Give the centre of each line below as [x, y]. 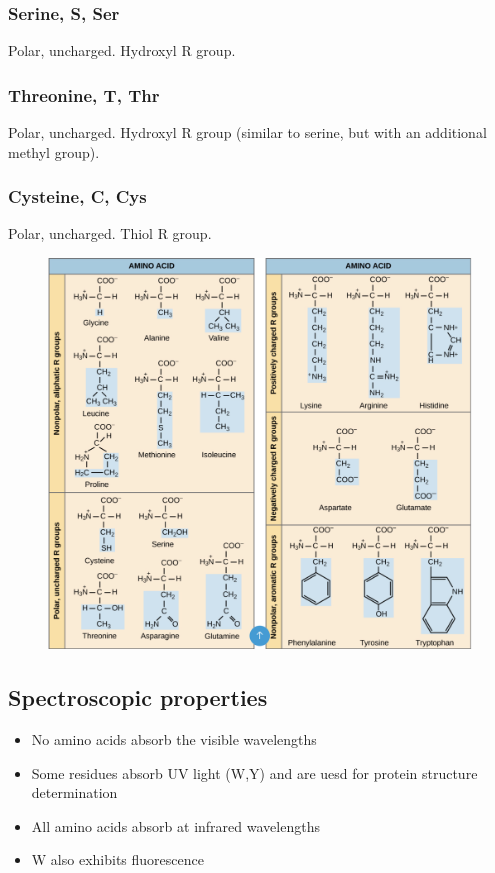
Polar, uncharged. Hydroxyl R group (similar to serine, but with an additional [247, 132]
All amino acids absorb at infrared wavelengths [175, 825]
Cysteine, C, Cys [77, 196]
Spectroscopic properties [138, 697]
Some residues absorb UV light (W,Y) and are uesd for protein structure [254, 772]
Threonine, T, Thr [84, 94]
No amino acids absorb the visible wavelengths [174, 739]
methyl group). [54, 151]
